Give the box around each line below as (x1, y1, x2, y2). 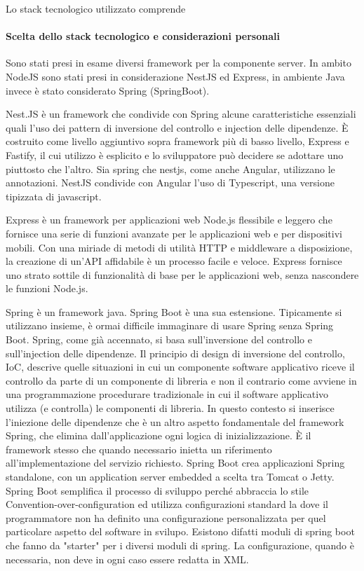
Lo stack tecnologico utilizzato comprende (6, 1, 186, 15)
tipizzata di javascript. (6, 188, 102, 203)
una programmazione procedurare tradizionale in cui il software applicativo (6, 387, 329, 401)
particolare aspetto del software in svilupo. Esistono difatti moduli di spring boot (6, 524, 355, 539)
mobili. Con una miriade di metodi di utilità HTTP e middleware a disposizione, (6, 240, 353, 254)
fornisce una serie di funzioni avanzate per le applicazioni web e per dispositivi (6, 226, 342, 240)
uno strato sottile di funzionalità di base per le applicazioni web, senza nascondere (6, 267, 359, 282)
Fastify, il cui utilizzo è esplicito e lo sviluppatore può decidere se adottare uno (6, 147, 344, 162)
